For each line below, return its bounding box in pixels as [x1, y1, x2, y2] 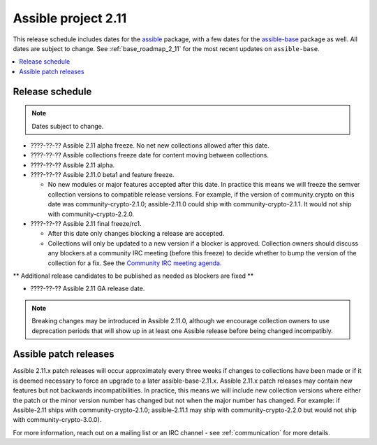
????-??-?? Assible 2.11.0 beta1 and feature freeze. [30, 171, 175, 179]
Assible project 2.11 [13, 10, 127, 26]
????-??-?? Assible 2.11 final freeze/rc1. [30, 220, 142, 228]
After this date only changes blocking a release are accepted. [47, 229, 225, 238]
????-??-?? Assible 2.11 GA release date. [30, 284, 145, 293]
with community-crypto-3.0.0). [13, 416, 102, 424]
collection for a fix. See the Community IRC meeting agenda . [47, 259, 222, 267]
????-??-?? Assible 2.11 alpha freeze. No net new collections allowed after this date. [30, 141, 269, 150]
